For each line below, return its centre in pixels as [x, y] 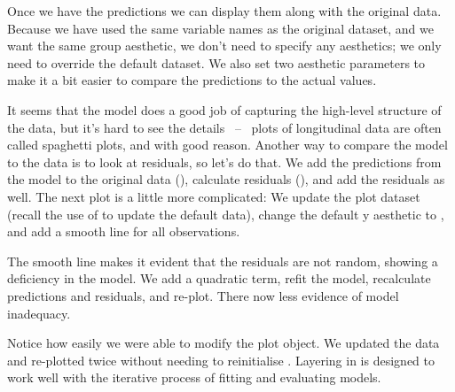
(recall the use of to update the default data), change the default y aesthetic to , [226, 214]
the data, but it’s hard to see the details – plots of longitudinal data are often [224, 127]
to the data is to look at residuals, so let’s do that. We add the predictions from [224, 161]
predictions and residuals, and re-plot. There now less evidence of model [203, 295]
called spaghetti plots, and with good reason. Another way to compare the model [227, 145]
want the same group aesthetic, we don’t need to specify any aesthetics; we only [224, 46]
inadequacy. [39, 313]
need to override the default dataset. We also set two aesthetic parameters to [216, 62]
